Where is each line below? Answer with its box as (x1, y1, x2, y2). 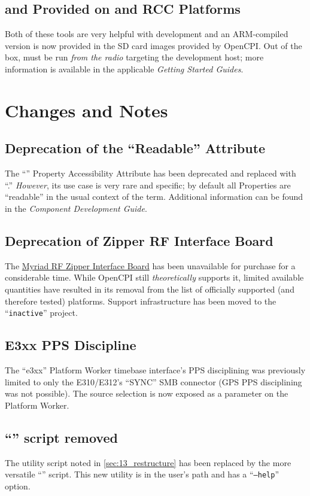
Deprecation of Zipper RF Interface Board (5, 231, 273, 249)
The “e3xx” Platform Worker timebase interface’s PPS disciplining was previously (5, 363, 306, 376)
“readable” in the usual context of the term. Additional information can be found (5, 190, 303, 203)
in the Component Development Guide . (5, 202, 147, 214)
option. (5, 479, 31, 492)
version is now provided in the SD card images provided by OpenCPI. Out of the (5, 39, 302, 51)
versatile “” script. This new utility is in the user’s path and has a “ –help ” (5, 468, 279, 480)
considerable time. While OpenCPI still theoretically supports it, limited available (5, 271, 304, 284)
